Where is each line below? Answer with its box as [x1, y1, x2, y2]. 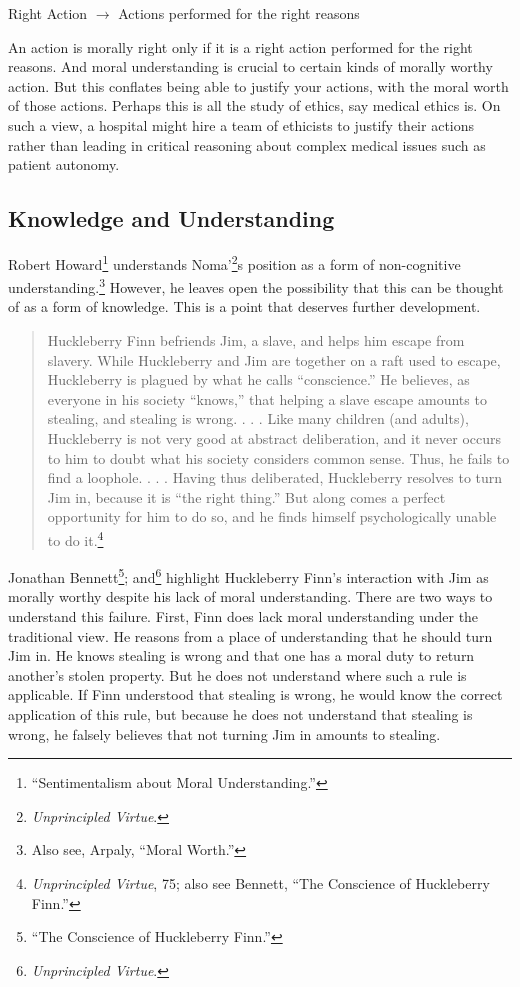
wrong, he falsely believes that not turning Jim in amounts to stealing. [8, 723, 441, 744]
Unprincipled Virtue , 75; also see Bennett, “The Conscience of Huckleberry [31, 873, 490, 894]
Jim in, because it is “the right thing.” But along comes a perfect [47, 486, 446, 507]
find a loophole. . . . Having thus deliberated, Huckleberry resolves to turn [47, 467, 503, 488]
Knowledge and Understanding [8, 203, 335, 234]
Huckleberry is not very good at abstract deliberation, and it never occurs [47, 428, 501, 449]
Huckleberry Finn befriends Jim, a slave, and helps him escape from [47, 330, 465, 351]
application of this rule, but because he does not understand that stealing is [8, 704, 473, 725]
